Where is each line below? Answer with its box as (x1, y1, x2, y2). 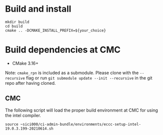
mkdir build (5, 19, 29, 24)
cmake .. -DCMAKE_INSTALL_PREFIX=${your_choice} (5, 28, 106, 33)
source (5, 122, 19, 127)
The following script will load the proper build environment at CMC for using (5, 107, 158, 113)
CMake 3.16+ (12, 60, 39, 66)
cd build (5, 23, 23, 29)
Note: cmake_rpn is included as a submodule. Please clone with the (5, 70, 139, 76)
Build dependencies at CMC (5, 44, 121, 56)
